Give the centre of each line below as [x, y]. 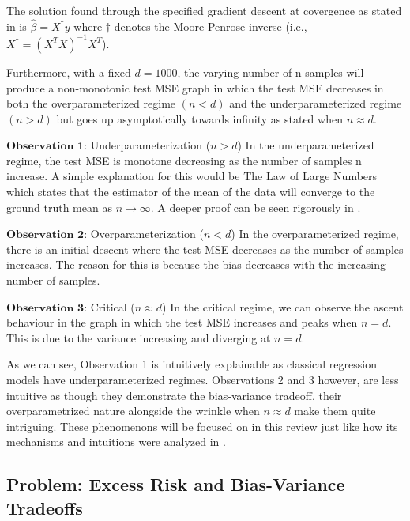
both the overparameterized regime [91, 103]
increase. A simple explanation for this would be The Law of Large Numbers [192, 176]
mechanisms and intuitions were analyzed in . [116, 442]
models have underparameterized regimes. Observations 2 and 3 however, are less [203, 379]
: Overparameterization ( [144, 234]
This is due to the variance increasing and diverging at [139, 337]
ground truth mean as [59, 207]
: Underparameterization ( [147, 145]
